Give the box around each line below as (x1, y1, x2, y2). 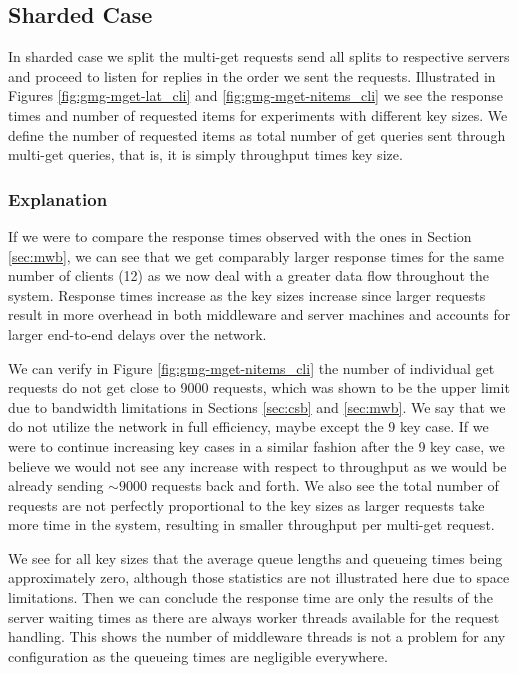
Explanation (8, 186, 108, 211)
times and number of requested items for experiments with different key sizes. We (8, 104, 508, 125)
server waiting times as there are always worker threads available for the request (8, 606, 500, 627)
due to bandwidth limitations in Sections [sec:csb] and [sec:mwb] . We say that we (8, 396, 506, 417)
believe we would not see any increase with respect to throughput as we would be (8, 455, 507, 476)
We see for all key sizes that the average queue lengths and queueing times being (8, 547, 503, 568)
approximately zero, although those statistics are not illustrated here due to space (8, 567, 510, 588)
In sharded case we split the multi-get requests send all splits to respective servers (8, 46, 510, 67)
